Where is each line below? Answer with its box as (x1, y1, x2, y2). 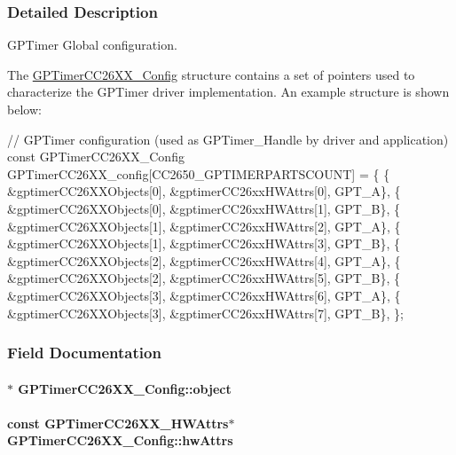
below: (7, 100, 42, 118)
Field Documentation (7, 341, 161, 364)
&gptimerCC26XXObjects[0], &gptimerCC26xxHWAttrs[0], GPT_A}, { (7, 182, 401, 200)
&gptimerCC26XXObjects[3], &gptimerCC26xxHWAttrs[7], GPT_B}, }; (7, 303, 404, 322)
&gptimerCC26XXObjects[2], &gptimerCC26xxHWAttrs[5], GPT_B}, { (7, 269, 400, 287)
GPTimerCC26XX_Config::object (18, 379, 232, 397)
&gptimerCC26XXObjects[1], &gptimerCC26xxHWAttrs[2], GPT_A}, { (7, 216, 401, 235)
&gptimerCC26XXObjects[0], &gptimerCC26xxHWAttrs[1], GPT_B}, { (7, 199, 400, 217)
